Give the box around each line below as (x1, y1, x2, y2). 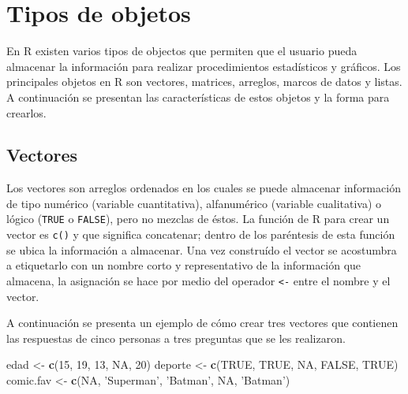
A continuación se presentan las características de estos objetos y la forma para (6, 88, 390, 105)
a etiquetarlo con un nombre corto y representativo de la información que (6, 257, 361, 273)
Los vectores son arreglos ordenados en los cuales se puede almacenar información (6, 180, 401, 196)
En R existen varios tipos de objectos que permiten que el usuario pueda (6, 43, 357, 59)
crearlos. (6, 104, 47, 121)
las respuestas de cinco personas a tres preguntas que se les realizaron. (6, 329, 346, 346)
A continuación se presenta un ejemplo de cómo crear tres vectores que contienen (6, 314, 399, 331)
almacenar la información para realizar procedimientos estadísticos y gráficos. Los (6, 58, 401, 74)
